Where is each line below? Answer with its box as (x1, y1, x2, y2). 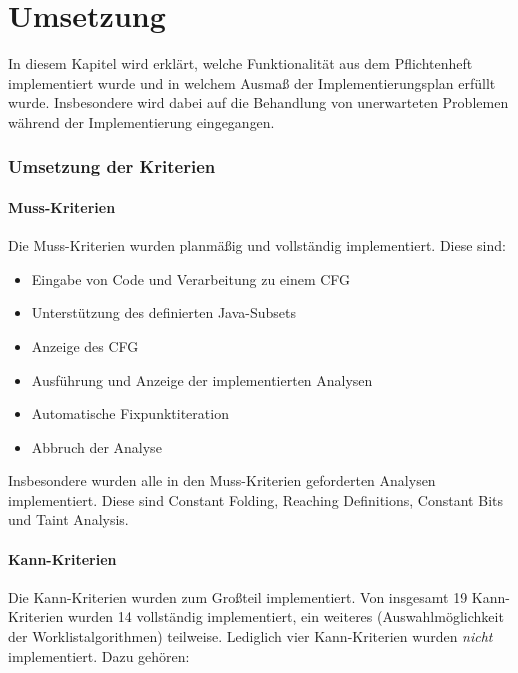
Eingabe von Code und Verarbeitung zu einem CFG (31, 268, 351, 289)
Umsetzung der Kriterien (8, 154, 216, 179)
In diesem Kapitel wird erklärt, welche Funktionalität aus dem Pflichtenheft (8, 53, 473, 74)
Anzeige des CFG (31, 335, 139, 356)
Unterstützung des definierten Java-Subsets (31, 302, 297, 323)
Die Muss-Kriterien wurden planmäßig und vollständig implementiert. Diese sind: (8, 235, 506, 256)
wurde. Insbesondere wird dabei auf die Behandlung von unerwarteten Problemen (8, 92, 509, 113)
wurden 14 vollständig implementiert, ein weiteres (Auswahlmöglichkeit (67, 606, 504, 627)
